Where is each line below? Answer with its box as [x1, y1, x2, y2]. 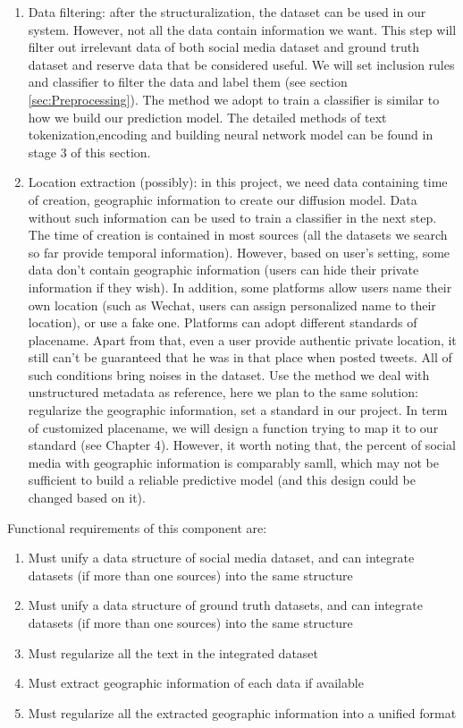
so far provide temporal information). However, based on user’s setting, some [28, 242, 450, 261]
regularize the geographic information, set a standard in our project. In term [28, 401, 448, 419]
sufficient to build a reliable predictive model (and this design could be [28, 470, 416, 489]
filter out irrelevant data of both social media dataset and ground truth [28, 38, 419, 56]
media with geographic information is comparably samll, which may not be [28, 453, 439, 471]
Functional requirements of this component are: [7, 518, 267, 537]
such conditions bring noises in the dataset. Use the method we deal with [28, 365, 430, 384]
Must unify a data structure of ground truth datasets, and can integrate [28, 596, 423, 614]
